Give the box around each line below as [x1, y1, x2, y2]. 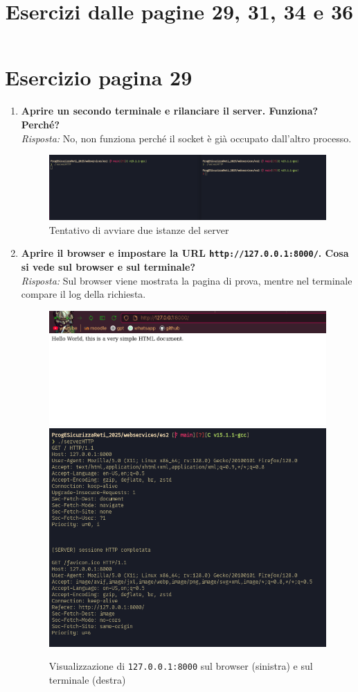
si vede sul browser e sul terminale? [21, 260, 196, 274]
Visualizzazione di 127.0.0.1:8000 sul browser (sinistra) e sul [48, 659, 313, 673]
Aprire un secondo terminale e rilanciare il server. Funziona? [21, 103, 319, 118]
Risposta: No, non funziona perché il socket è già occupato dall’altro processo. [21, 130, 352, 145]
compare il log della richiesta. [21, 287, 146, 301]
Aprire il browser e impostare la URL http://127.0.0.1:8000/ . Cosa [21, 246, 349, 260]
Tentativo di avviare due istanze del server [48, 222, 229, 237]
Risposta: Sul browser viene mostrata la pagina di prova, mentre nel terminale [21, 273, 352, 287]
